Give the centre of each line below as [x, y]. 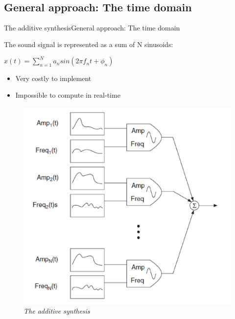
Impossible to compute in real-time [68, 94]
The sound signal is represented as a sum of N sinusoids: [89, 44]
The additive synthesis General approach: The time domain [92, 28]
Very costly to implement [53, 78]
